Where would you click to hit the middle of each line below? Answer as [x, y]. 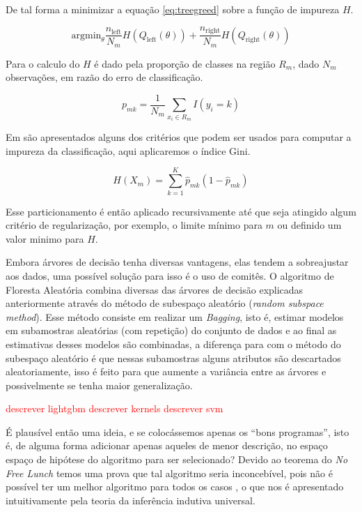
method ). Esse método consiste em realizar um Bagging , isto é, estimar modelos [175, 316]
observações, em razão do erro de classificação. [104, 77]
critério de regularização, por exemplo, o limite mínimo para [134, 225]
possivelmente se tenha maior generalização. [99, 385]
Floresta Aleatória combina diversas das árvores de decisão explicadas [155, 289]
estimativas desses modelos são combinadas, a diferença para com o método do [173, 344]
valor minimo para [45, 238]
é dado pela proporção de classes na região [185, 63]
